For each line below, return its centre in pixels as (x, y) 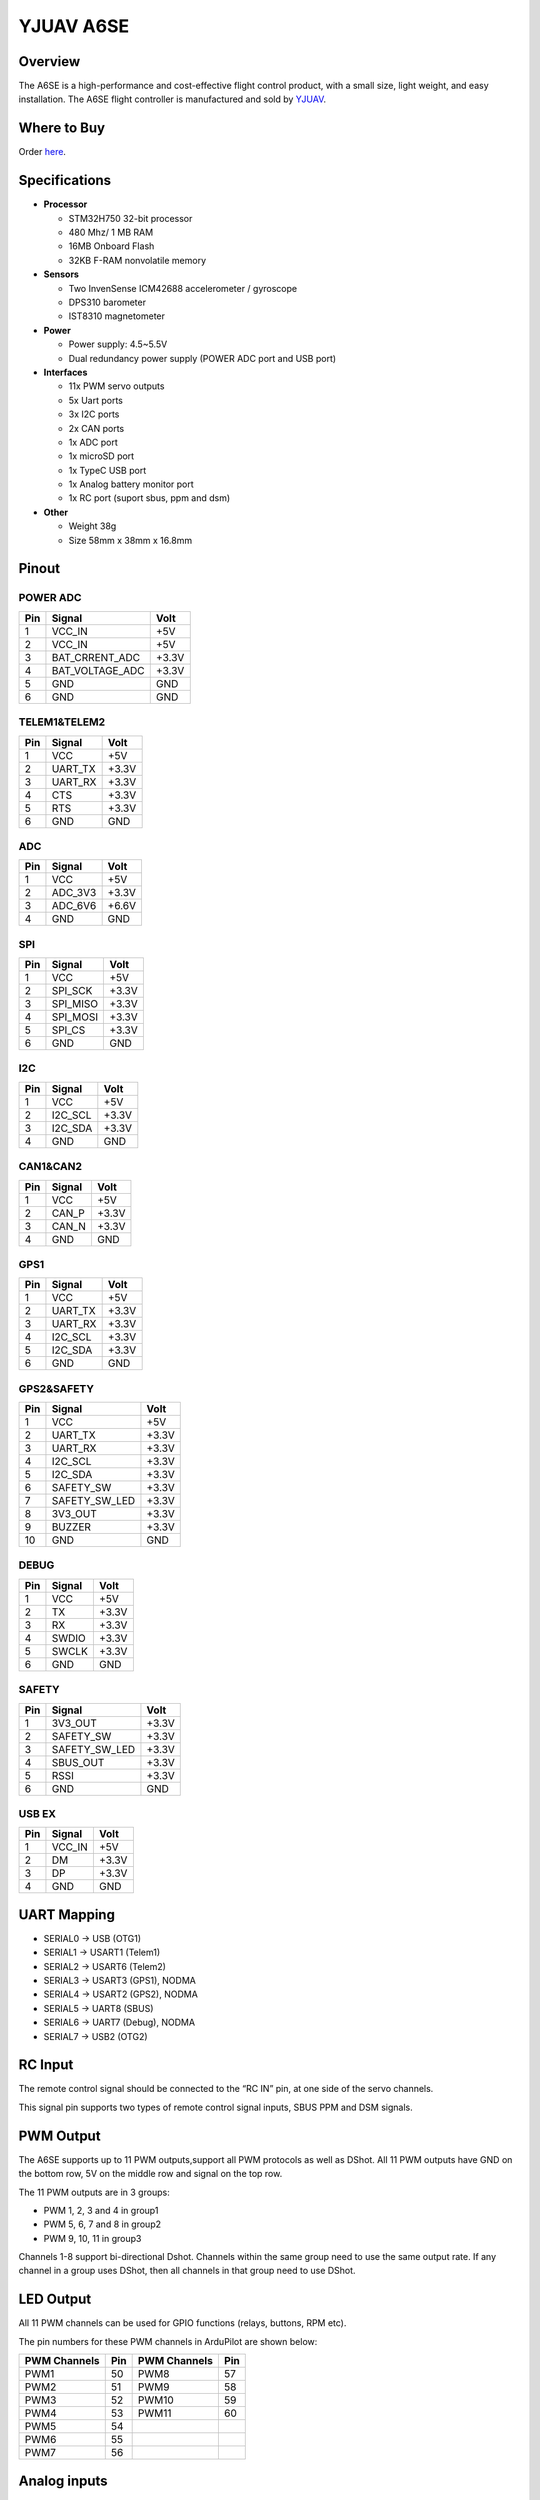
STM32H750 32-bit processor (130, 218)
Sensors (61, 274)
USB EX (37, 1813)
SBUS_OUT (78, 1762)
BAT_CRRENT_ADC (96, 657)
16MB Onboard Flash (111, 246)
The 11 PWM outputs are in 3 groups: (94, 2192)
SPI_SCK (72, 991)
